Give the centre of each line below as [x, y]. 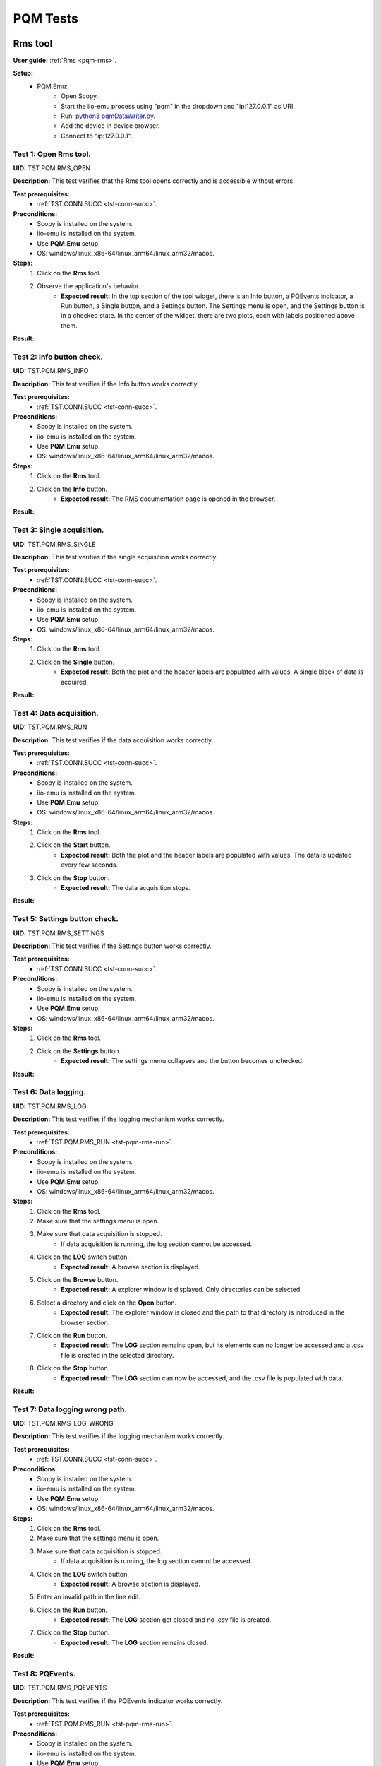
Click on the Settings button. [79, 1051]
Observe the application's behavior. [89, 286]
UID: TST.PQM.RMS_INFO [51, 371]
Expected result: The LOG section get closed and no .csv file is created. [166, 1620]
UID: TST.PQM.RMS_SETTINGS [59, 933]
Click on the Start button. [74, 845]
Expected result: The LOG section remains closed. [135, 1642]
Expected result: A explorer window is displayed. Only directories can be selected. [182, 1290]
